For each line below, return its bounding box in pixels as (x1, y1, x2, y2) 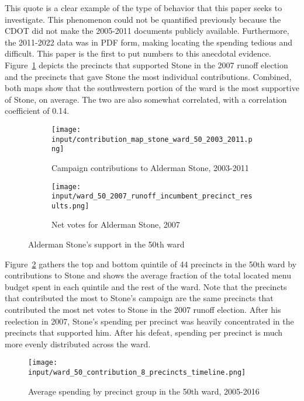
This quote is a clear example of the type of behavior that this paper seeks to (5, 2, 282, 13)
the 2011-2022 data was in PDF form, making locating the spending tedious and (5, 36, 293, 48)
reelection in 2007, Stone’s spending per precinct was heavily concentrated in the (5, 315, 294, 327)
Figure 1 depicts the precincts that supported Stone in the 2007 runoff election (5, 58, 288, 71)
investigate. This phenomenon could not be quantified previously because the (5, 13, 281, 25)
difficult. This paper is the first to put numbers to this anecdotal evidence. (5, 47, 271, 60)
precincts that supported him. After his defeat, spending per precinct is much (5, 326, 283, 339)
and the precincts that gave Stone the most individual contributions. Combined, (5, 70, 292, 82)
